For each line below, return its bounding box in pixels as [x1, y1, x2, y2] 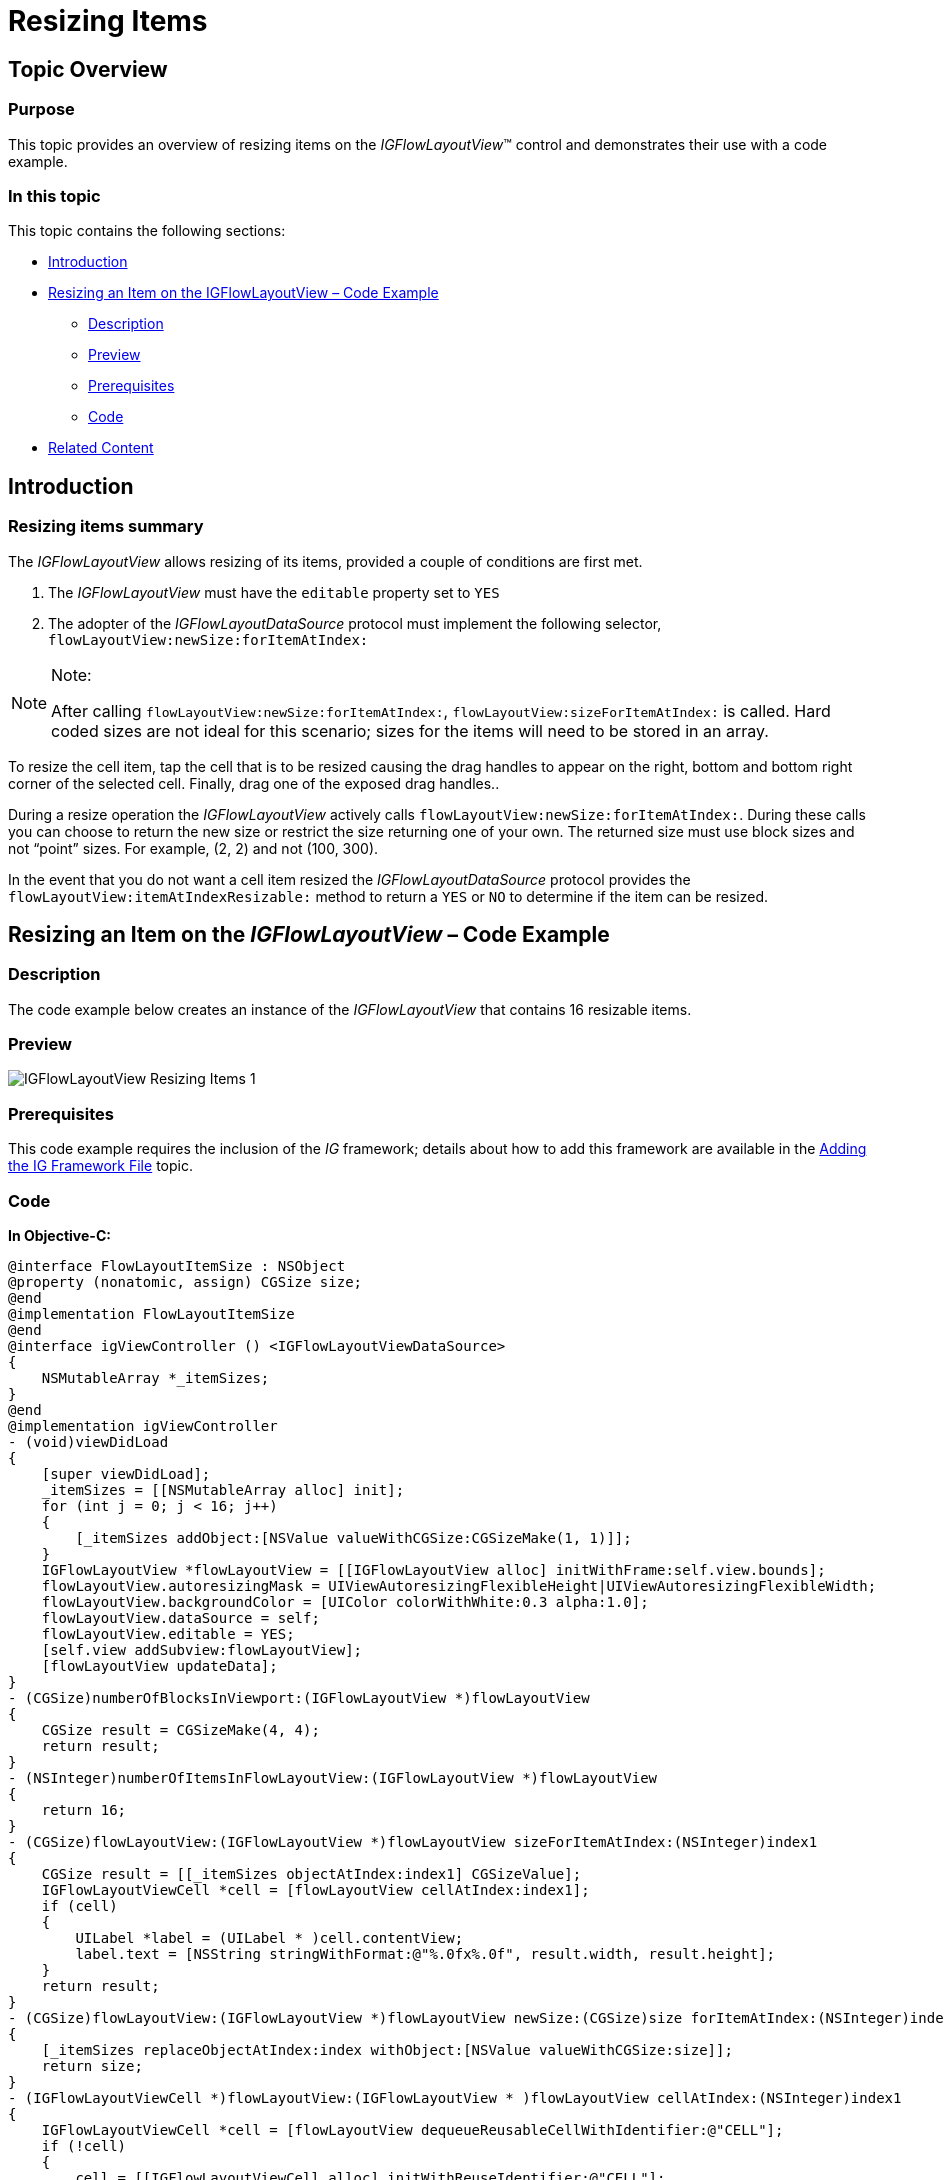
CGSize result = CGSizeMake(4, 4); [41, 1721, 320, 1738]
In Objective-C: [8, 1226, 111, 1244]
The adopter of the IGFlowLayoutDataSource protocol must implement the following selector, [48, 614, 662, 632]
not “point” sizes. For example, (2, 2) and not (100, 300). [8, 839, 379, 857]
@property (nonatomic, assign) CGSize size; [8, 1273, 363, 1290]
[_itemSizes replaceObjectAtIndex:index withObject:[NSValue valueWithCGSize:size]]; [41, 2041, 733, 2058]
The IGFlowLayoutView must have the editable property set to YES [48, 583, 500, 601]
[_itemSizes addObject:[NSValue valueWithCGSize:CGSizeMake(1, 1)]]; [75, 1529, 632, 1546]
